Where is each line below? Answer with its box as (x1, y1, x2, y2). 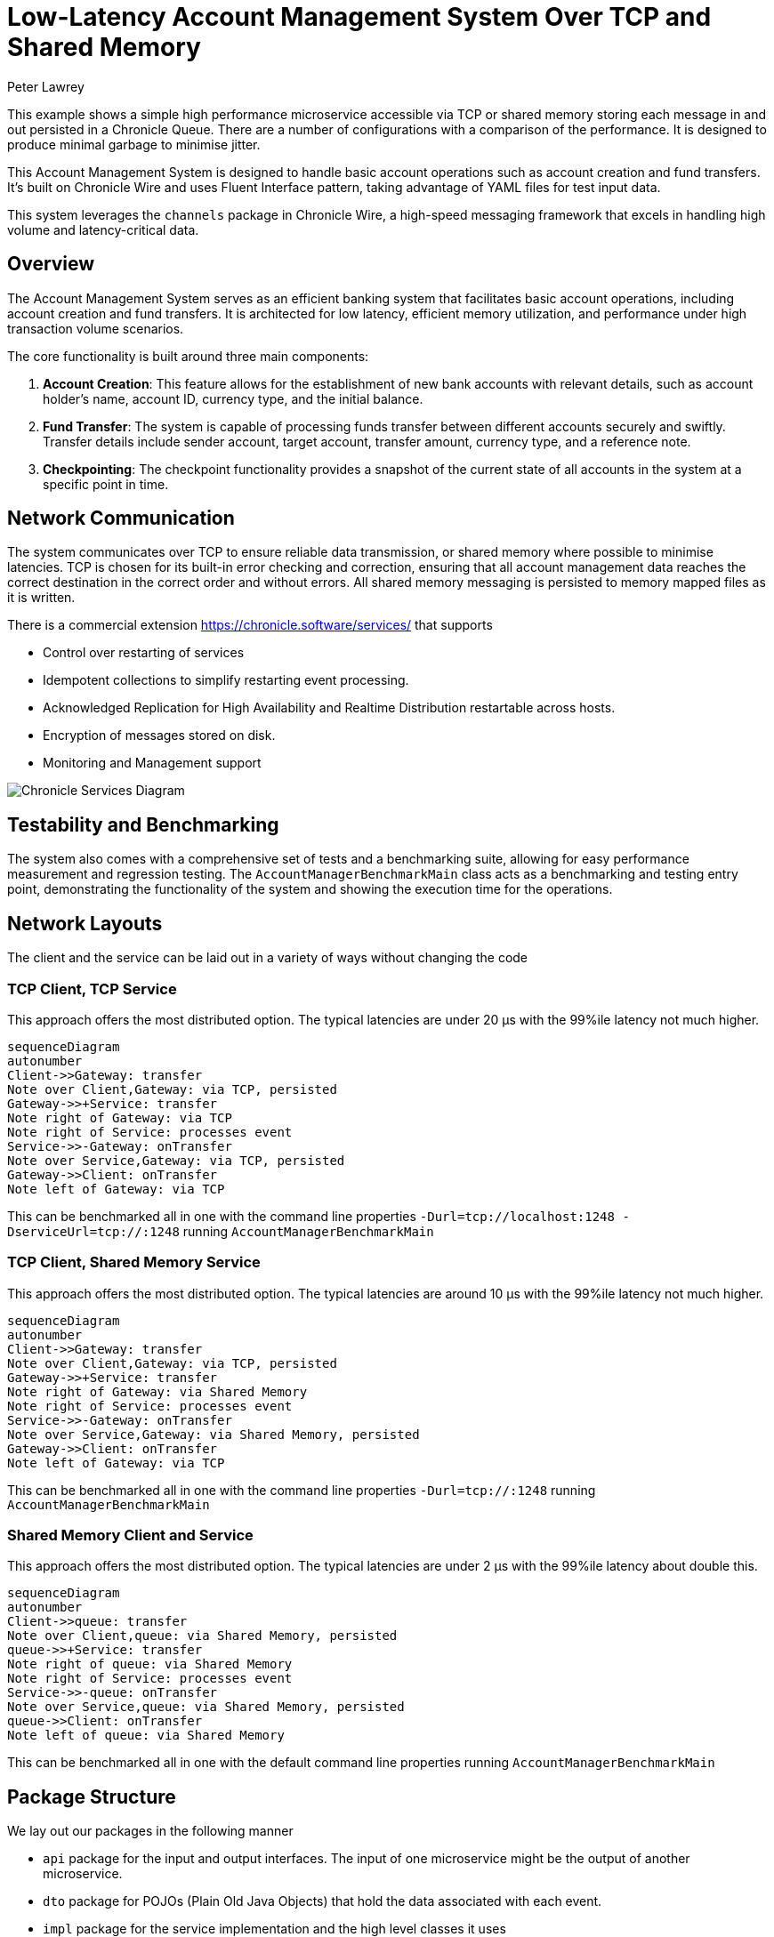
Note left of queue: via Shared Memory (7, 1728, 285, 1743)
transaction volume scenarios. (7, 320, 184, 336)
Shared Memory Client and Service (7, 1526, 254, 1544)
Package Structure (7, 1785, 176, 1808)
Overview (7, 253, 95, 276)
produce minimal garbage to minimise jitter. (7, 136, 261, 152)
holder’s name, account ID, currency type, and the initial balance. (43, 390, 423, 406)
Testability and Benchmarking (7, 813, 279, 836)
